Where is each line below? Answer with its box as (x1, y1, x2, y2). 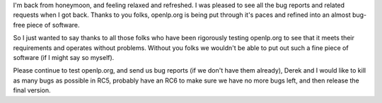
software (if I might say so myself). (13, 53, 115, 61)
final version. (13, 86, 51, 95)
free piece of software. (13, 20, 81, 29)
